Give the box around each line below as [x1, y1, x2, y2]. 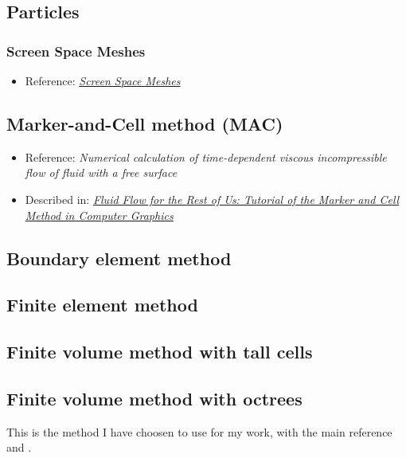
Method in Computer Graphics [25, 206, 174, 223]
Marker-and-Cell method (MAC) [6, 111, 283, 135]
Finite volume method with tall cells [6, 339, 313, 364]
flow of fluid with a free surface [25, 164, 178, 181]
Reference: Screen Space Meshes [25, 72, 181, 88]
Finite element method [6, 292, 198, 317]
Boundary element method [6, 245, 232, 270]
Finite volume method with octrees [6, 386, 303, 410]
